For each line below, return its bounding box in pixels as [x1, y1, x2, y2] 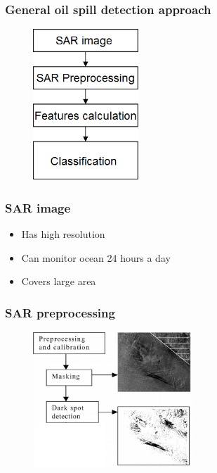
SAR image [5, 198, 71, 216]
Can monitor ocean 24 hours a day [21, 250, 171, 265]
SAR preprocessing [5, 303, 115, 321]
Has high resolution [21, 227, 105, 241]
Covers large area [21, 274, 96, 289]
